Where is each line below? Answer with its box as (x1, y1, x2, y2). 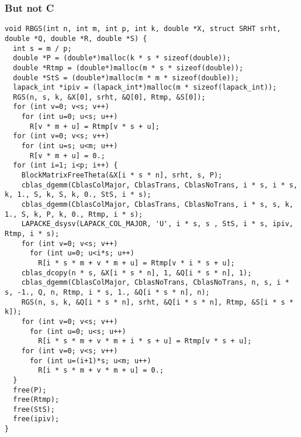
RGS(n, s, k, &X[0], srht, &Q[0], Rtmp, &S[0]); (13, 93, 206, 101)
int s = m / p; (13, 44, 72, 53)
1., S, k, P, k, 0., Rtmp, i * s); (5, 210, 143, 218)
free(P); (13, 385, 47, 394)
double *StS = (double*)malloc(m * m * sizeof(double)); (13, 73, 239, 82)
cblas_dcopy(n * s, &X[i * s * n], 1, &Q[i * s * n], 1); (21, 268, 252, 277)
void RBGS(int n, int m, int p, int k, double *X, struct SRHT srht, (5, 25, 281, 33)
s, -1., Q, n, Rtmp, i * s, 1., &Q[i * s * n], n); (5, 288, 210, 296)
